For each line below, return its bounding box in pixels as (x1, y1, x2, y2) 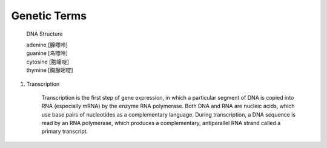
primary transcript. (41, 127, 88, 135)
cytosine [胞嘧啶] (26, 58, 69, 65)
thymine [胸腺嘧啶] (26, 66, 73, 74)
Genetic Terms (11, 9, 87, 22)
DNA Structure (26, 30, 63, 37)
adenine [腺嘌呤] (26, 41, 68, 48)
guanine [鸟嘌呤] (26, 50, 68, 57)
